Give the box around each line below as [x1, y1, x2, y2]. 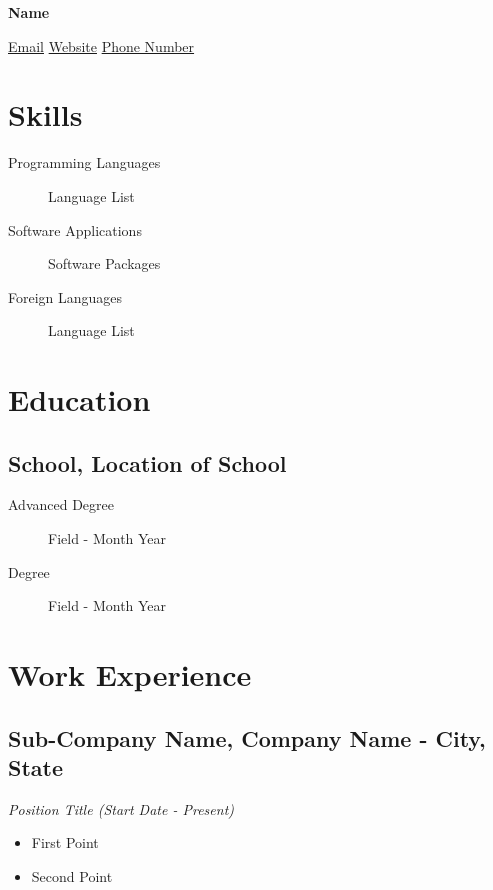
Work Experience [8, 654, 252, 695]
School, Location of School [8, 447, 287, 478]
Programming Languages [8, 152, 161, 173]
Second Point [31, 865, 113, 886]
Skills [8, 94, 83, 135]
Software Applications [8, 219, 142, 240]
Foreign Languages [8, 286, 123, 307]
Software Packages [48, 253, 161, 274]
